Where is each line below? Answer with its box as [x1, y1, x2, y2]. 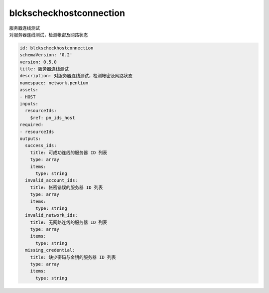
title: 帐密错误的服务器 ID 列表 [30, 184, 103, 190]
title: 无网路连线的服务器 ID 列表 [30, 219, 108, 225]
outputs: [19, 136, 41, 142]
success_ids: [25, 143, 57, 148]
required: [19, 122, 44, 128]
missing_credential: [25, 247, 75, 253]
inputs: [19, 101, 38, 107]
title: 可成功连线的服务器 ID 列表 [30, 149, 108, 155]
